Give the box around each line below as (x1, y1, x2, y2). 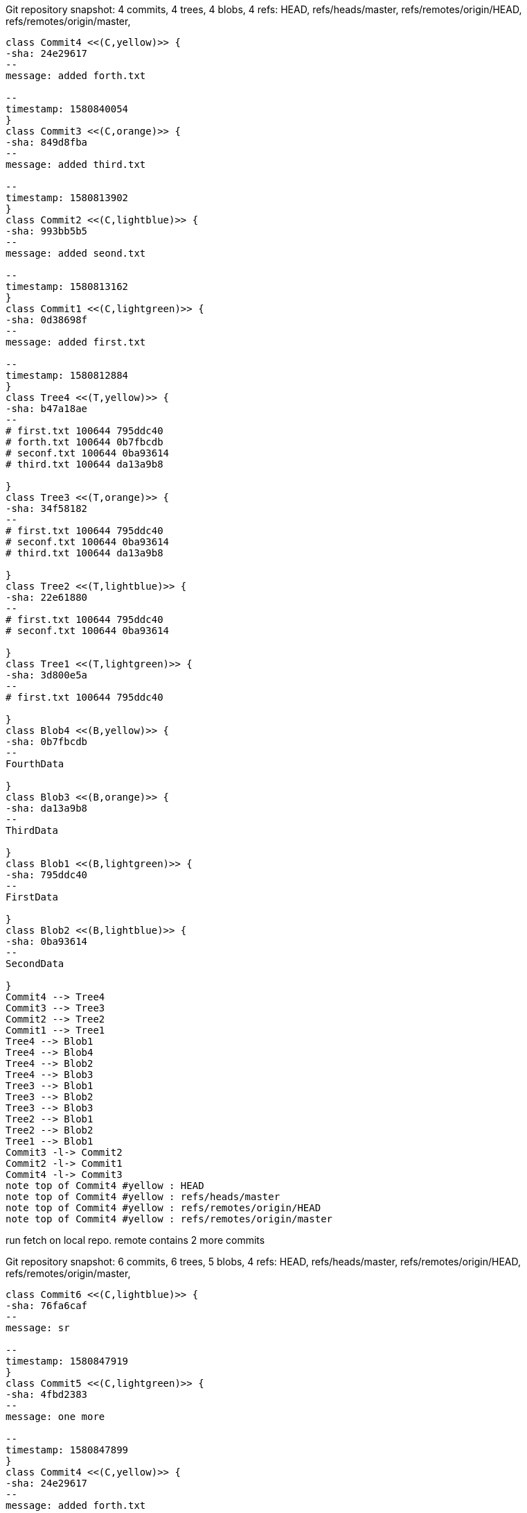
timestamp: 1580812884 (6, 370, 129, 381)
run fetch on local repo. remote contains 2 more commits (6, 1234, 265, 1246)
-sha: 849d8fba (6, 137, 88, 148)
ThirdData (6, 825, 58, 836)
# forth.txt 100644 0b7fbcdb (6, 436, 163, 447)
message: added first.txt (6, 336, 146, 348)
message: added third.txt (6, 159, 146, 170)
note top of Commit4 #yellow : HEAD (6, 1180, 204, 1191)
